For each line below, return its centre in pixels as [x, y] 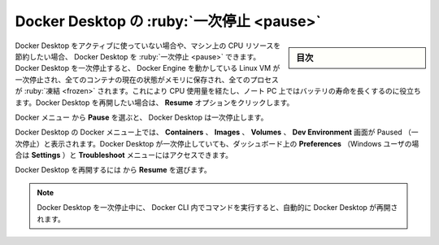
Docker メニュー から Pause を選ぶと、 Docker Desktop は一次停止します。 [141, 117]
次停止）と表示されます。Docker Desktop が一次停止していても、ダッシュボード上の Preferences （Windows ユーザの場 [217, 143]
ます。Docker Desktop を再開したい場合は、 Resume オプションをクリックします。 [154, 103]
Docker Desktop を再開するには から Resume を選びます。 [113, 170]
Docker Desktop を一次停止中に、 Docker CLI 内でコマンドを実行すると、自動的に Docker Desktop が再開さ [217, 208]
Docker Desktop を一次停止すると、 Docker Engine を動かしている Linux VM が [148, 68]
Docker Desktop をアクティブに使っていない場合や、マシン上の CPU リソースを [148, 46]
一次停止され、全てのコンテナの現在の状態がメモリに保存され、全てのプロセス [147, 79]
